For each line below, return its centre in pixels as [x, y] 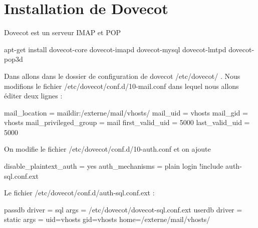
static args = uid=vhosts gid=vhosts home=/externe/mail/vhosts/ [107, 219]
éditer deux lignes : [33, 96]
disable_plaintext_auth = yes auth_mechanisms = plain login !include [114, 166]
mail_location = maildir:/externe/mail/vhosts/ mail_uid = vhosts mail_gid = [126, 112]
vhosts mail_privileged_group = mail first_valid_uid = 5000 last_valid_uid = [127, 122]
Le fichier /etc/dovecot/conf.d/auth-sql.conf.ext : [79, 193]
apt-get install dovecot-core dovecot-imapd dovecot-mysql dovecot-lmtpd [115, 49]
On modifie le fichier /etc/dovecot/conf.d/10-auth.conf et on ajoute [107, 149]
